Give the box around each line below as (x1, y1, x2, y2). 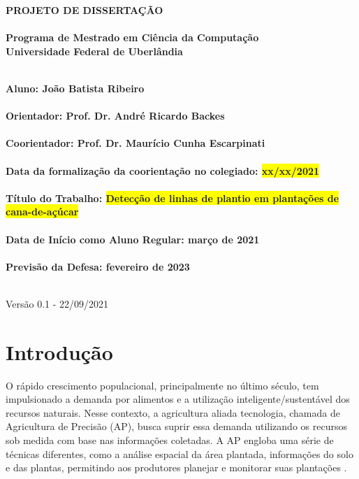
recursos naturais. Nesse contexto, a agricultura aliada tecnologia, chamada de (6, 405, 340, 420)
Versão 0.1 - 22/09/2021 (6, 296, 109, 310)
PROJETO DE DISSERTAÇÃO (6, 3, 163, 17)
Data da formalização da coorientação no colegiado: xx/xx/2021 (6, 163, 320, 178)
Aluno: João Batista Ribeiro (6, 80, 145, 95)
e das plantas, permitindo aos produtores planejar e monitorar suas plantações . (6, 460, 347, 475)
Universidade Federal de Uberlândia (6, 43, 183, 58)
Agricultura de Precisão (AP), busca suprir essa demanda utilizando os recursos (6, 419, 347, 434)
